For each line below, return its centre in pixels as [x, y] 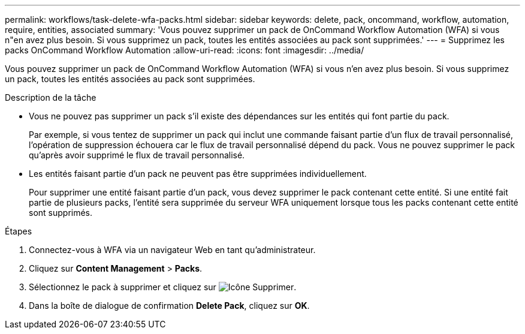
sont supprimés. [61, 213]
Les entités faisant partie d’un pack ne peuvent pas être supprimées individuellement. [198, 174]
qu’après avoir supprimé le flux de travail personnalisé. [137, 155]
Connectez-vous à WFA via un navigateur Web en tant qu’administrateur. [172, 250]
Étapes [19, 231]
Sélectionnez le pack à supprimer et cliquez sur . [163, 287]
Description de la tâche [51, 97]
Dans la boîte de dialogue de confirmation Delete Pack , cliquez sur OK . [169, 306]
